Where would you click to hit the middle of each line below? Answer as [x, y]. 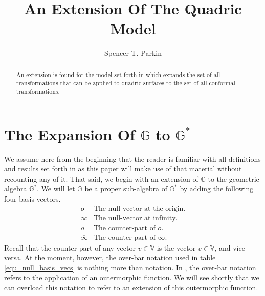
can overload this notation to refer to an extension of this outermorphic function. [131, 288]
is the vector [176, 247]
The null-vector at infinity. [136, 218]
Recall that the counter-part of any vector [70, 247]
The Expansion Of [70, 134]
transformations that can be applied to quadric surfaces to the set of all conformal [126, 83]
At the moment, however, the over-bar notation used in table [120, 257]
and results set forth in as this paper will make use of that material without [123, 169]
